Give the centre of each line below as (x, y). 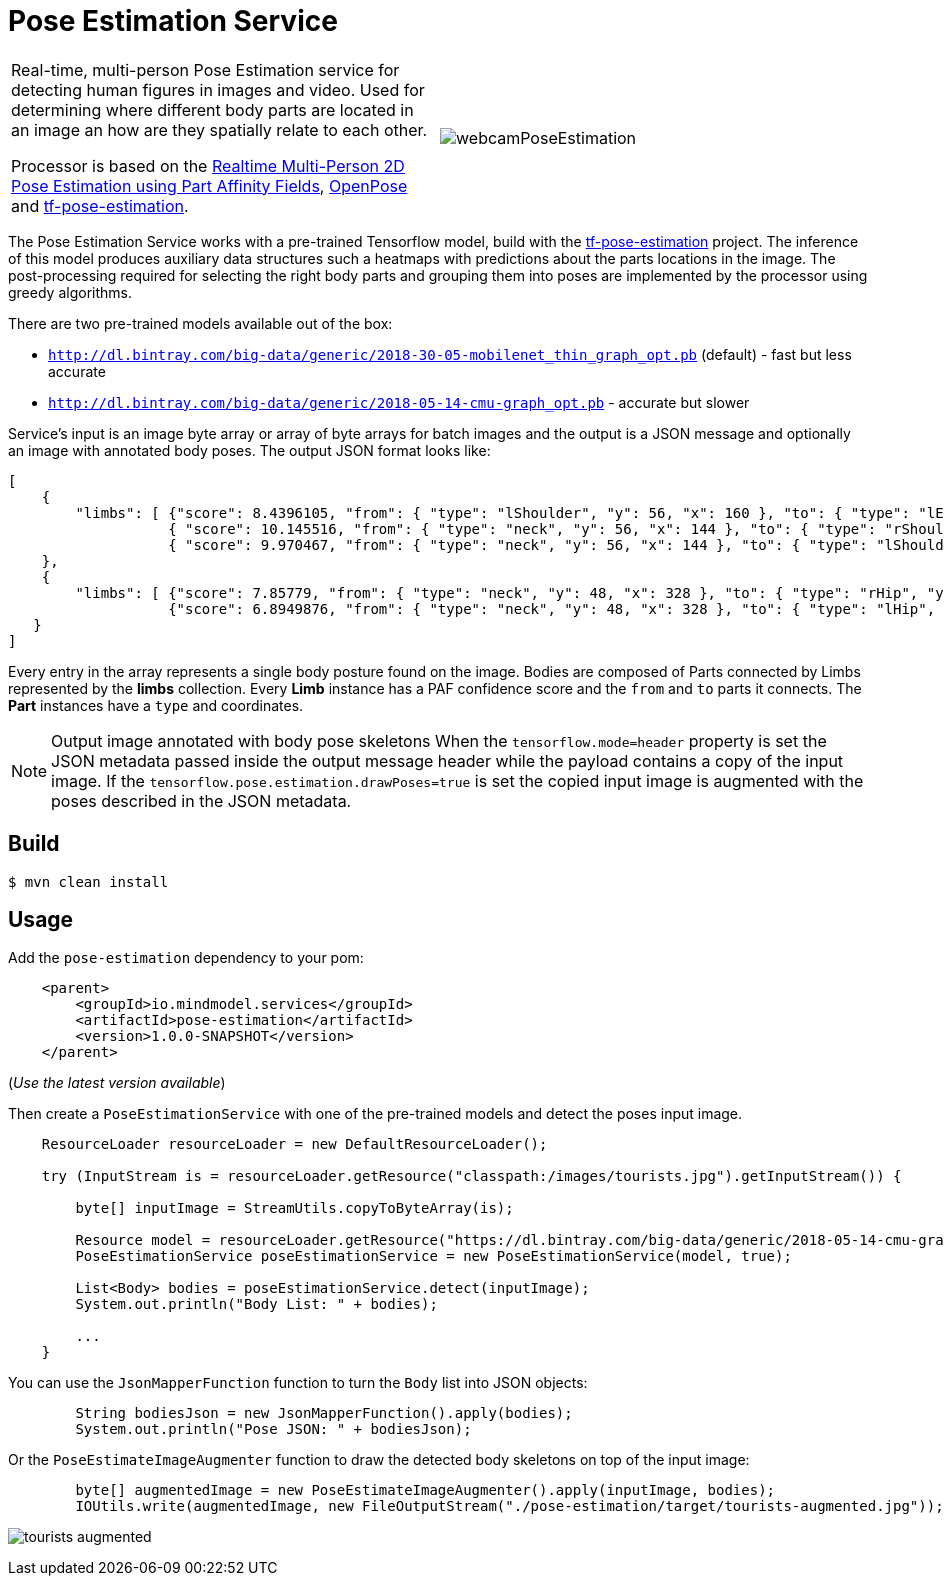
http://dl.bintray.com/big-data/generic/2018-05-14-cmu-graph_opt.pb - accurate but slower (399, 402)
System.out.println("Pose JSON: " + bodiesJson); (273, 1429)
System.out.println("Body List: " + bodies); (256, 1304)
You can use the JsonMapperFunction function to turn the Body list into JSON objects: (298, 1383)
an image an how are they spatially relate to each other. (219, 129)
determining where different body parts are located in (212, 109)
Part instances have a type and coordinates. (156, 705)
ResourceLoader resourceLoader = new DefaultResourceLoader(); (294, 1144)
